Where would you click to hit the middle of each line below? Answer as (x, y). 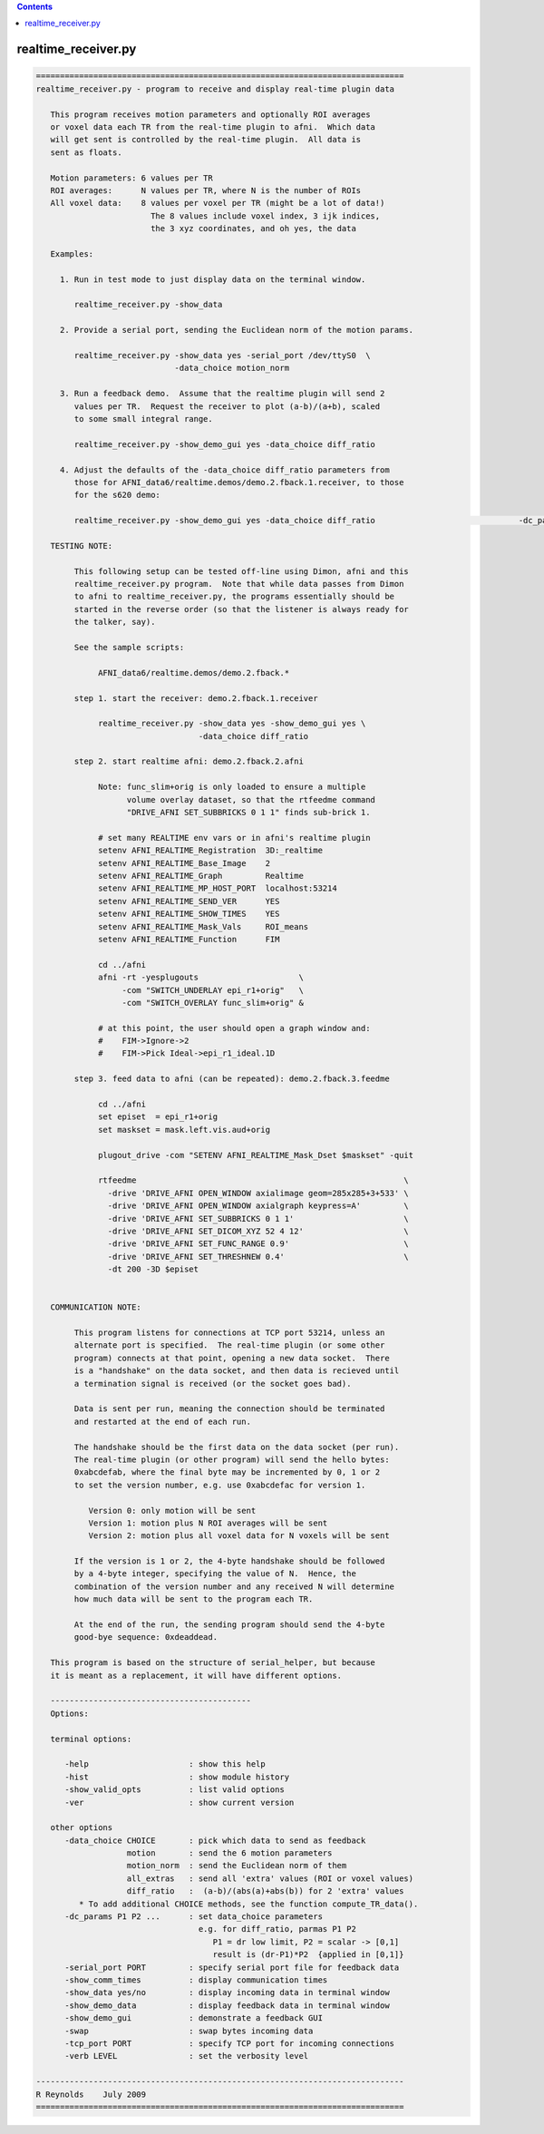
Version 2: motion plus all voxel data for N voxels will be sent (239, 1536)
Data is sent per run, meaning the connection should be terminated (229, 1409)
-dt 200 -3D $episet (153, 1269)
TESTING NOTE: (82, 546)
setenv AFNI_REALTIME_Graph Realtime (201, 876)
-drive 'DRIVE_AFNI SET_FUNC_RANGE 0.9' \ (258, 1244)
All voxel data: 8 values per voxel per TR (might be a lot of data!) (218, 203)
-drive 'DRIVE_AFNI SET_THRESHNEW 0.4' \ (258, 1257)
